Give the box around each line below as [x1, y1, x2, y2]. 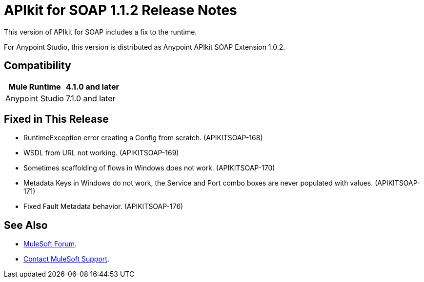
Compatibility [4, 59, 71, 72]
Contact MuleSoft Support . [23, 255, 109, 263]
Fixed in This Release [4, 113, 109, 126]
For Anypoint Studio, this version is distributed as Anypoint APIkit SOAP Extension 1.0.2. [4, 42, 285, 51]
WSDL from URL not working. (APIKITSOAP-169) [23, 149, 179, 157]
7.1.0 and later [65, 93, 116, 103]
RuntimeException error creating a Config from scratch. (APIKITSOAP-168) [23, 133, 263, 142]
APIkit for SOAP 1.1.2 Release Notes [4, 2, 237, 19]
